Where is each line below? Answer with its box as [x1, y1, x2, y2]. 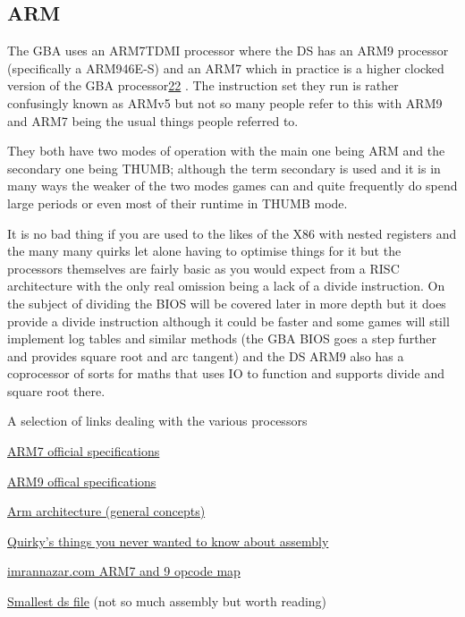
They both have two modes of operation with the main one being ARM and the [7, 141, 445, 160]
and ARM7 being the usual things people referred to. [7, 111, 299, 130]
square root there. [7, 381, 106, 400]
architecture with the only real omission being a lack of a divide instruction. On [7, 276, 445, 295]
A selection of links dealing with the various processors [7, 411, 308, 430]
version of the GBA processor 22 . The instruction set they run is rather [7, 76, 399, 95]
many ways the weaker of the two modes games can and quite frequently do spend [7, 176, 458, 195]
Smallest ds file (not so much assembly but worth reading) [7, 592, 327, 611]
